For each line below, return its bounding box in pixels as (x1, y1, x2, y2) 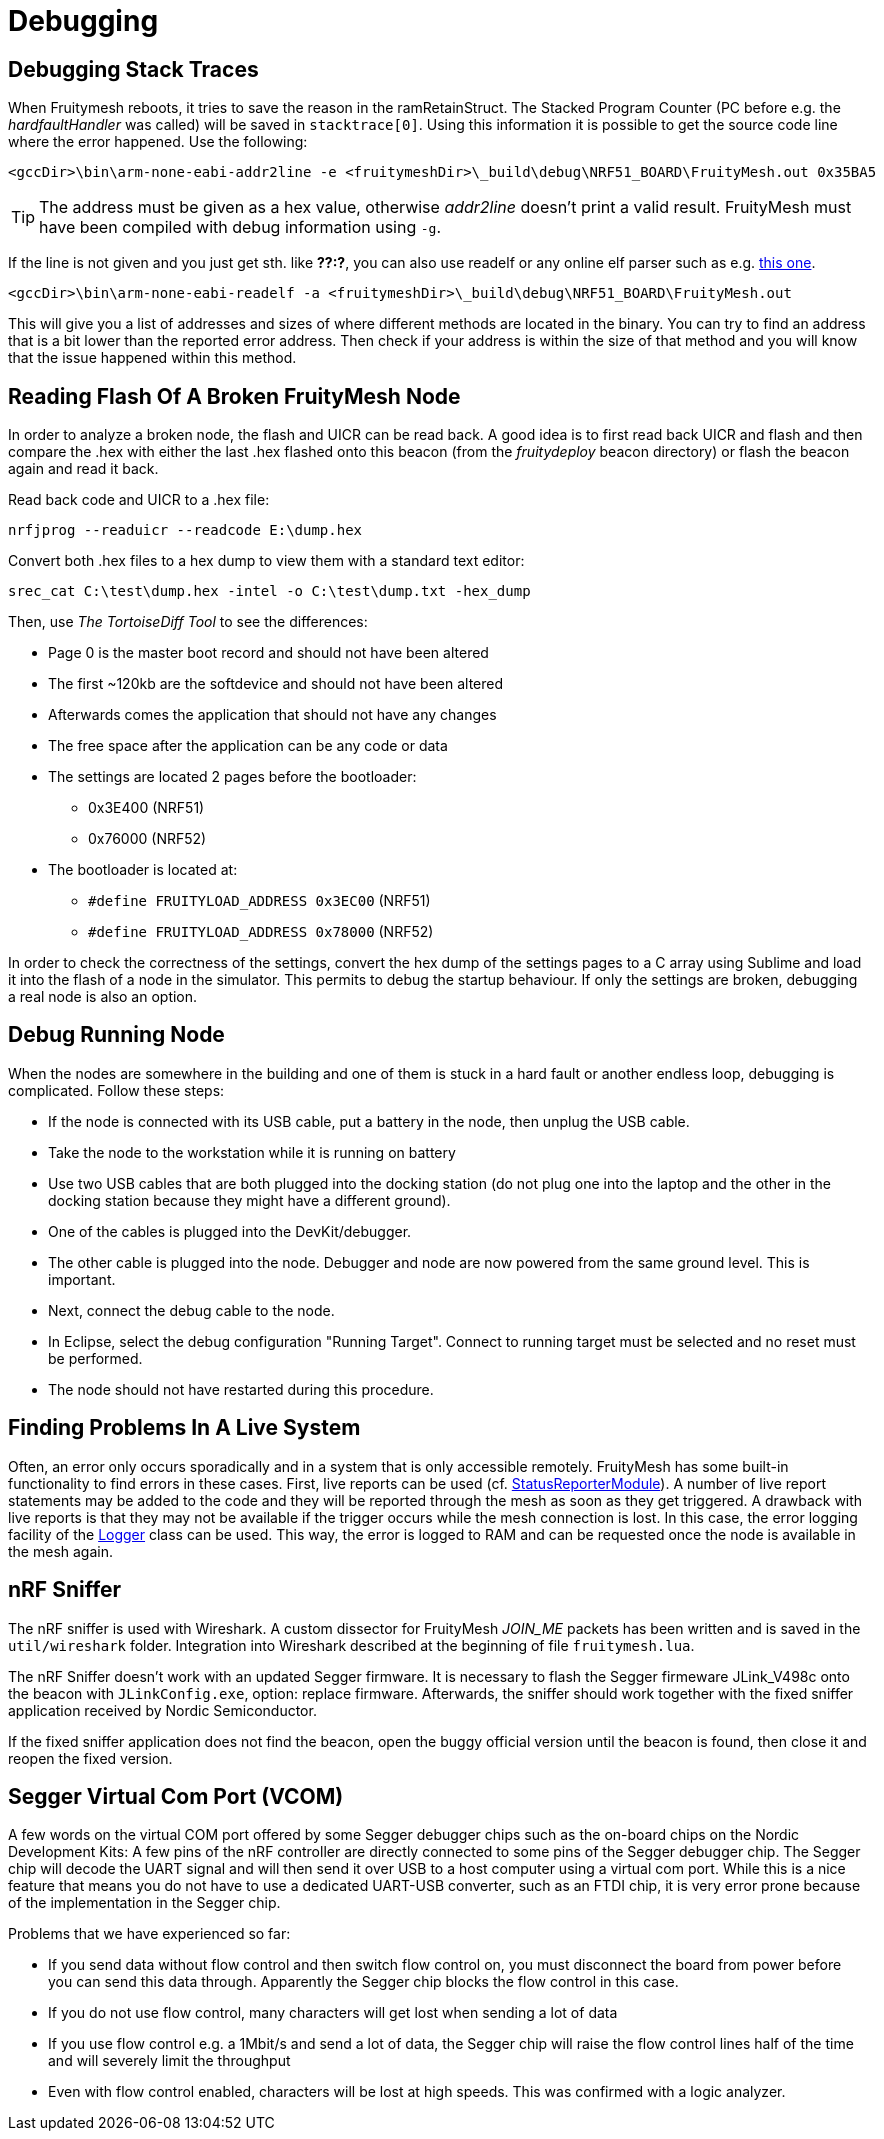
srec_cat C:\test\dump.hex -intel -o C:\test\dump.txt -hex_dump (8, 583, 531, 600)
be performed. (48, 1349, 143, 1367)
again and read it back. (8, 460, 159, 478)
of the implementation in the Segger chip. (8, 1894, 281, 1912)
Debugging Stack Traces (8, 56, 259, 82)
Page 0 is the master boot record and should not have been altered (48, 644, 489, 662)
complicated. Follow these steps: (8, 1081, 225, 1099)
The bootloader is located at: (48, 861, 238, 879)
